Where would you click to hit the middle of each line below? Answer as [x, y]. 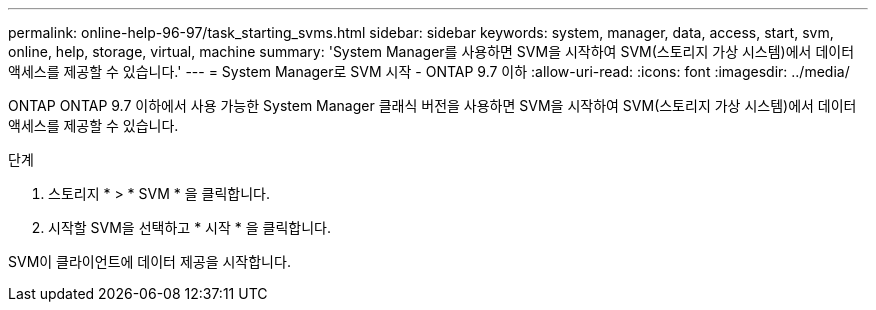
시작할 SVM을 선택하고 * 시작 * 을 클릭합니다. [189, 227]
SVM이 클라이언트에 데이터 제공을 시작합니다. [149, 261]
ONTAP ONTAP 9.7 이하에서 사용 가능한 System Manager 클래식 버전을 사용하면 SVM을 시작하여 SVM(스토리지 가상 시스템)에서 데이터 [432, 105]
